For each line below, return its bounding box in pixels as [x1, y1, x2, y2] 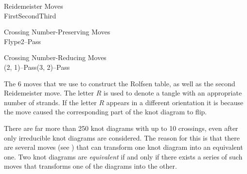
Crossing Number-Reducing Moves [4, 52, 106, 63]
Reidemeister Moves [4, 1, 63, 11]
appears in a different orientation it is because [106, 97, 244, 107]
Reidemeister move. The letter [4, 88, 94, 98]
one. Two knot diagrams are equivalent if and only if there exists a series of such [4, 151, 243, 161]
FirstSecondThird [4, 10, 56, 20]
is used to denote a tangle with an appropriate [103, 88, 242, 98]
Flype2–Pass [4, 36, 41, 46]
